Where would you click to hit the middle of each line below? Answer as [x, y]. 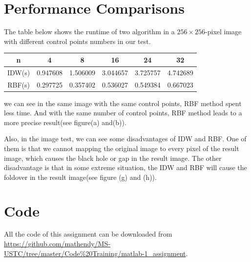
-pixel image [223, 32]
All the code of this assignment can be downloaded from [88, 234]
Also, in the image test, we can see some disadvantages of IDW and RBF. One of [125, 139]
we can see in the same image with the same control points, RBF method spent [123, 103]
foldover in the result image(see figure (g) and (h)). [80, 177]
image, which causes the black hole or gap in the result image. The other [113, 158]
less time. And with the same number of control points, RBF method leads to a [123, 113]
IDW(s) [19, 72]
